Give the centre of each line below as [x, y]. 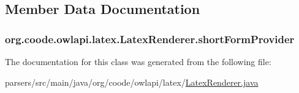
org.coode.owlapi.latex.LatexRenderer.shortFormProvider [150, 39]
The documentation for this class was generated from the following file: [138, 61]
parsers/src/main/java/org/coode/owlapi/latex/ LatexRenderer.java [132, 82]
